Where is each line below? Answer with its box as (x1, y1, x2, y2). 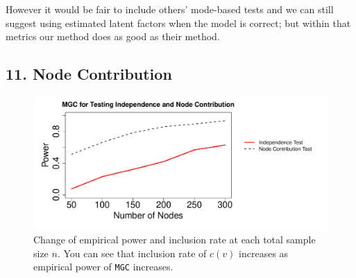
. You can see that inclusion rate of (57, 245, 207, 260)
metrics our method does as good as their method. (6, 29, 220, 44)
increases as (239, 245, 289, 260)
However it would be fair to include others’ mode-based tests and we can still (6, 2, 334, 16)
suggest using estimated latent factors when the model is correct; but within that (6, 15, 351, 30)
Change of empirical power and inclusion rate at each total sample (33, 232, 316, 247)
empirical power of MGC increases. (33, 259, 173, 274)
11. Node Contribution (6, 63, 172, 85)
